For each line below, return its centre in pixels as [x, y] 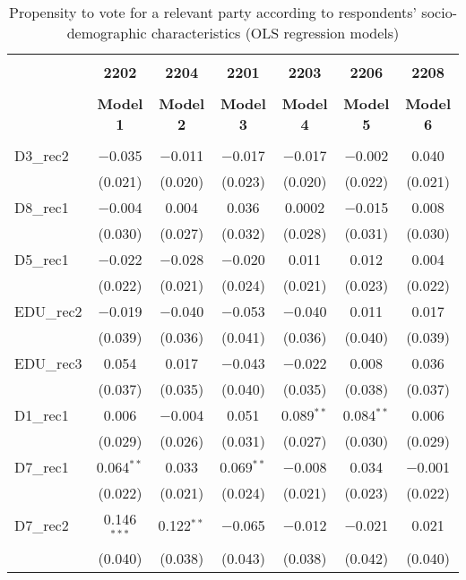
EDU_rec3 [48, 363]
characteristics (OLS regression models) [275, 33]
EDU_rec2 [48, 311]
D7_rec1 [42, 467]
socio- [439, 12]
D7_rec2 [42, 525]
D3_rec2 [42, 155]
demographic [107, 33]
